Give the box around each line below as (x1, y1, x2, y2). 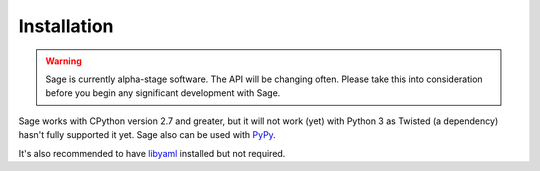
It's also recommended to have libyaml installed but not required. (18, 147, 286, 159)
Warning (45, 55, 82, 67)
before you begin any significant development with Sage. (45, 87, 281, 99)
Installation (18, 15, 114, 37)
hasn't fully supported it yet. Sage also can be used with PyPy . (18, 129, 277, 141)
